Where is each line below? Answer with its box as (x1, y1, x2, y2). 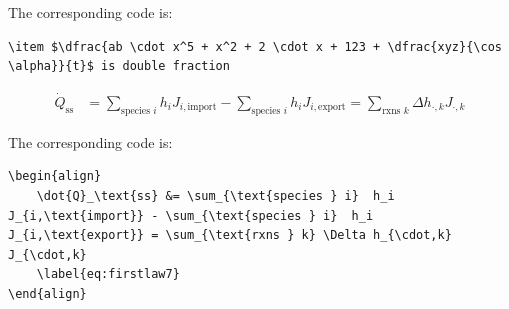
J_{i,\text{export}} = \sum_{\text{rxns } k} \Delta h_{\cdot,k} (8, 228, 452, 243)
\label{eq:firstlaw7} (36, 267, 180, 282)
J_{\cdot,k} (8, 247, 87, 262)
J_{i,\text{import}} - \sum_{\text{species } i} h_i (8, 208, 374, 223)
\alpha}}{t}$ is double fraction (8, 59, 230, 74)
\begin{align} (8, 169, 102, 184)
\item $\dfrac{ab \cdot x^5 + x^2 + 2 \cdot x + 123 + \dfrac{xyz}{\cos (8, 39, 502, 54)
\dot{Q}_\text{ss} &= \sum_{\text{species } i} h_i (36, 189, 395, 204)
